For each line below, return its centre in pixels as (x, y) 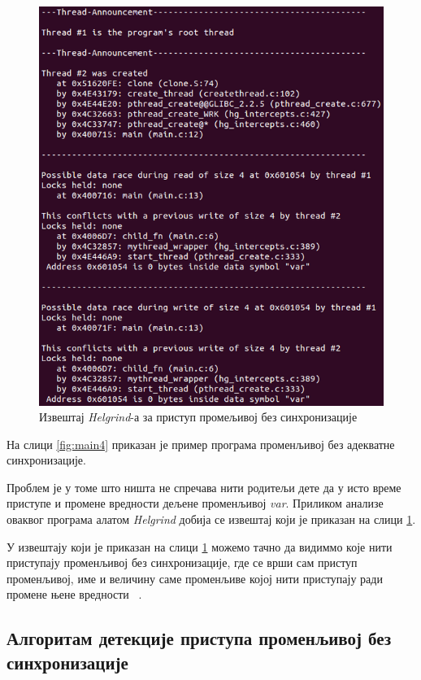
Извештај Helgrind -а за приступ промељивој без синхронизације (198, 417)
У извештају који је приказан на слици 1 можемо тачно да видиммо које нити (200, 546)
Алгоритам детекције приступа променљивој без (199, 638)
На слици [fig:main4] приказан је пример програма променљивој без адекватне (201, 444)
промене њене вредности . (74, 594)
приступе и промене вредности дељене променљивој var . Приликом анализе (195, 503)
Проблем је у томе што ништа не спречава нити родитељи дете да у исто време (204, 487)
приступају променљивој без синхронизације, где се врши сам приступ (182, 562)
